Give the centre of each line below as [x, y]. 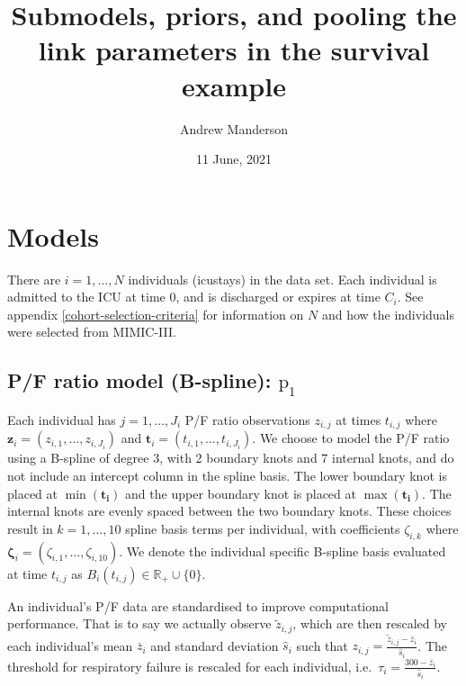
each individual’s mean [70, 645]
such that [322, 645]
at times [358, 420]
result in [30, 528]
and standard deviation [215, 645]
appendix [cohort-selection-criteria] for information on [156, 314]
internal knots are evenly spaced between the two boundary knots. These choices [229, 511]
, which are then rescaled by [370, 623]
